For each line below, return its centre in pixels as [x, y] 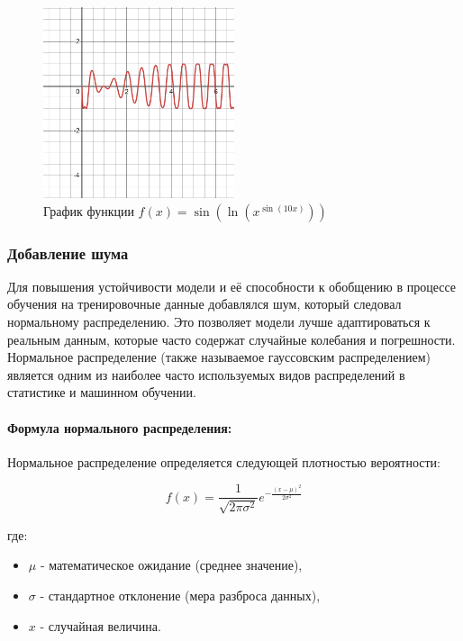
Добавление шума [68, 253]
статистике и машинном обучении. [102, 392]
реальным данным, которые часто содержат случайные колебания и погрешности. [231, 339]
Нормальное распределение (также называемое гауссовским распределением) [219, 357]
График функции [89, 210]
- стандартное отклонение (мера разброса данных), [180, 595]
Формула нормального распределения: [120, 427]
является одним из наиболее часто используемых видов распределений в [206, 374]
